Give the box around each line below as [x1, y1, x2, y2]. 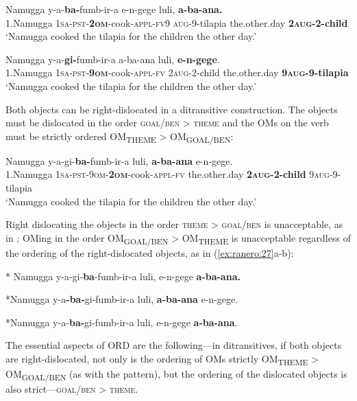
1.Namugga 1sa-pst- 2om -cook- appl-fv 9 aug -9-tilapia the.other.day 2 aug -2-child [5, 15, 348, 30]
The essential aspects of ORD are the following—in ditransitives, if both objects [5, 338, 342, 352]
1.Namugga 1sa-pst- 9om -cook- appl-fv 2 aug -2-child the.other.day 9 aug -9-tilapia [5, 65, 349, 80]
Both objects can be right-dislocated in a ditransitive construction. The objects [5, 102, 338, 116]
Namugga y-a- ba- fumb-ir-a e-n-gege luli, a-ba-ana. [5, 2, 223, 16]
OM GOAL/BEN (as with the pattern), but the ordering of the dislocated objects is [5, 367, 347, 382]
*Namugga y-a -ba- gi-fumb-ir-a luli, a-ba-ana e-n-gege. [5, 292, 238, 306]
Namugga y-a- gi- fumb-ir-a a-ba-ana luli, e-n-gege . [5, 51, 220, 66]
